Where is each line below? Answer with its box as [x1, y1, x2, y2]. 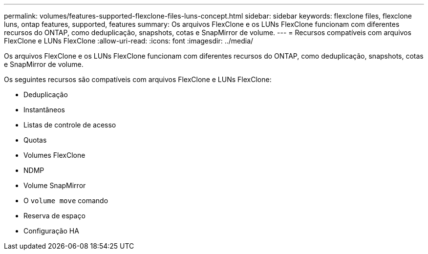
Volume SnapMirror [23, 181, 86, 190]
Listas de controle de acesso [23, 121, 116, 129]
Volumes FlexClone [23, 151, 86, 159]
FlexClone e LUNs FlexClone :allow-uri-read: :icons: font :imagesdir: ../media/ [4, 37, 254, 45]
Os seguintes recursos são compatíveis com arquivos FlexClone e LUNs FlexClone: [4, 75, 272, 84]
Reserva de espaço [23, 212, 86, 220]
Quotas [23, 136, 47, 144]
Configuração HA [23, 227, 79, 235]
